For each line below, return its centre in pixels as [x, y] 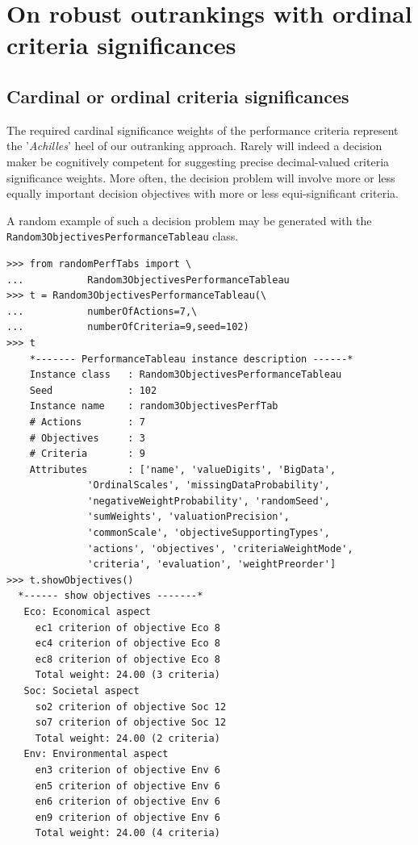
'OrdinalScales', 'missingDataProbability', [209, 485]
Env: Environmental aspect [96, 754]
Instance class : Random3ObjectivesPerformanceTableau [186, 375]
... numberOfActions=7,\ [102, 311]
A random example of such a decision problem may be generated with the [189, 220]
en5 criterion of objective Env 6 [127, 786]
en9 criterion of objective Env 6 [127, 817]
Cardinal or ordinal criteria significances [178, 96]
